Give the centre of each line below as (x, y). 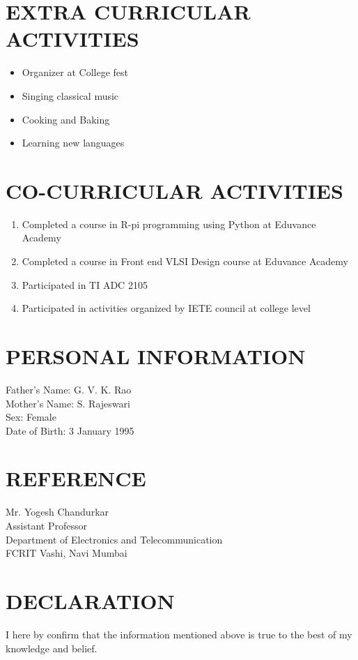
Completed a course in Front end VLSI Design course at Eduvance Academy (185, 261)
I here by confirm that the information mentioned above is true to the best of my (179, 634)
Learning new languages (73, 143)
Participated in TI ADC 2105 (85, 284)
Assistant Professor (46, 525)
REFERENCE (76, 478)
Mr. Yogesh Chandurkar (57, 512)
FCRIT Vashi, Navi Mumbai (67, 553)
